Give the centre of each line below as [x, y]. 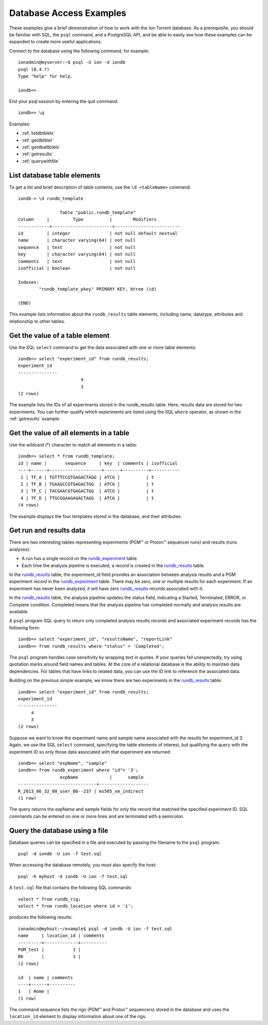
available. [19, 612]
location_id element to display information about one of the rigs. [78, 1017]
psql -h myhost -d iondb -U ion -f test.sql [73, 876]
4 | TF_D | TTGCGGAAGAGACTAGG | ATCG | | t [87, 498]
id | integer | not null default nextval [98, 233]
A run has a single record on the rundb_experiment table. [80, 559]
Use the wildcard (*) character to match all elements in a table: [73, 445]
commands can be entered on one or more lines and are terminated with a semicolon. [97, 816]
